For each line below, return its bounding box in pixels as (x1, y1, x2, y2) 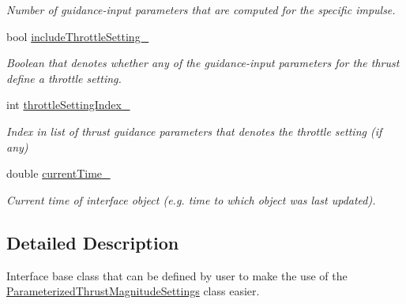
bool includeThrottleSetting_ (6, 28, 149, 44)
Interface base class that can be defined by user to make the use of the (6, 267, 348, 283)
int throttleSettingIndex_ (6, 96, 130, 113)
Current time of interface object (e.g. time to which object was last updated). (6, 191, 376, 208)
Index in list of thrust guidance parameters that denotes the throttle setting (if (6, 122, 382, 139)
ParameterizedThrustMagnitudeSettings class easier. (6, 283, 260, 299)
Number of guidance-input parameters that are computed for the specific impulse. (6, 2, 396, 17)
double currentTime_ (6, 165, 111, 182)
